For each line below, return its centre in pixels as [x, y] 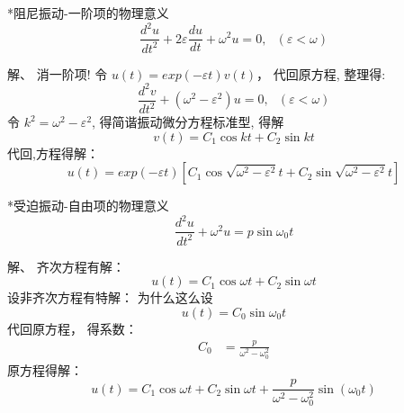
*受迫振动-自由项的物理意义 [88, 206]
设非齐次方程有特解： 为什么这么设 [110, 297]
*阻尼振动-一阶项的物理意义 [88, 13]
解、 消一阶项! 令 [58, 73]
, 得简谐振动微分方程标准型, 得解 [188, 121]
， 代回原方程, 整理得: [321, 73]
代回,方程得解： [53, 153]
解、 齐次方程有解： [66, 266]
